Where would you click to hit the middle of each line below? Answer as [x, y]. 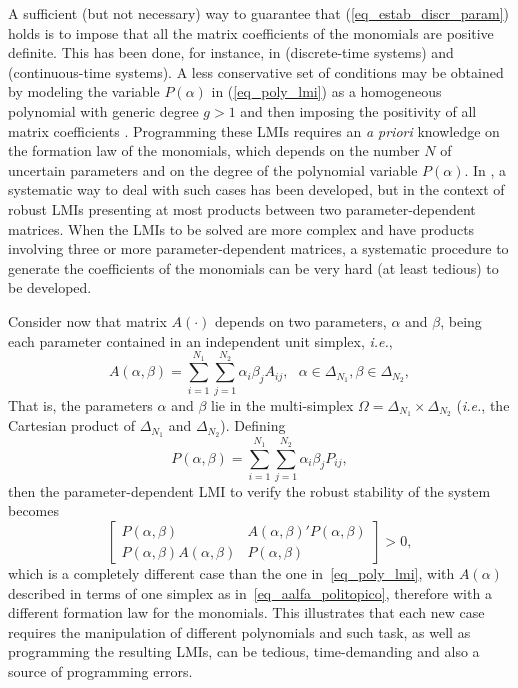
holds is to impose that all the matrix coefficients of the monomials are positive [251, 32]
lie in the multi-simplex [282, 404]
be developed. [50, 287]
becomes [34, 510]
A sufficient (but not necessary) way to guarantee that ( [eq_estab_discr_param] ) [259, 13]
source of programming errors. [100, 671]
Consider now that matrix [87, 320]
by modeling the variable [84, 91]
